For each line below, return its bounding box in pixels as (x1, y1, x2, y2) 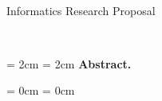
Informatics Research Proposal (6, 2, 156, 18)
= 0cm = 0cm (6, 82, 75, 99)
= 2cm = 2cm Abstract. (6, 55, 132, 72)
